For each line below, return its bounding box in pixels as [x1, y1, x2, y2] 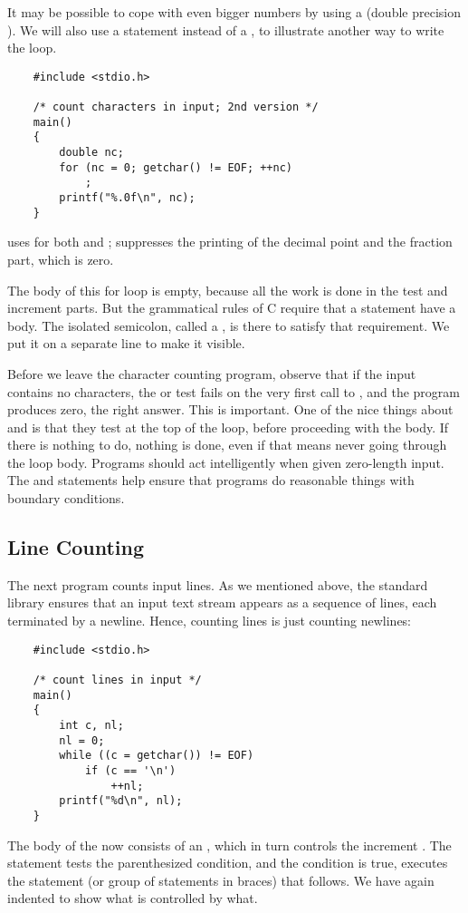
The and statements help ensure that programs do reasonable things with [7, 471, 415, 490]
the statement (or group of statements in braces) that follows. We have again [7, 870, 435, 889]
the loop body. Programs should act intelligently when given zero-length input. [7, 452, 444, 471]
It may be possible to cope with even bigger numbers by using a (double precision [7, 3, 461, 21]
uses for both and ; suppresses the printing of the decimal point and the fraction [7, 232, 453, 251]
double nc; [59, 146, 124, 160]
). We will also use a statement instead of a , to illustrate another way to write [7, 20, 444, 39]
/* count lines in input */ [33, 673, 202, 686]
